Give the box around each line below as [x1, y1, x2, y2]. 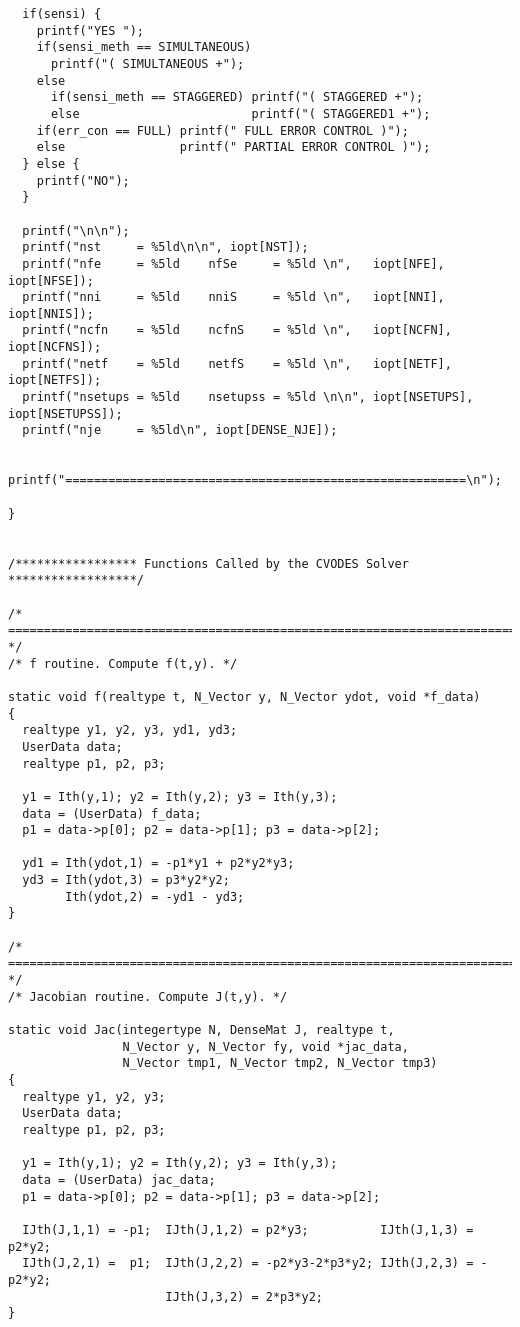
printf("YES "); [36, 23, 145, 38]
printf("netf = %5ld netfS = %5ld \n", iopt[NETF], [22, 356, 452, 371]
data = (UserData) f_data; [22, 806, 202, 821]
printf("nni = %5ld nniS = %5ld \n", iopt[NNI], [22, 290, 445, 305]
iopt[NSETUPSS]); [8, 406, 123, 421]
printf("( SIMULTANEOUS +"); [50, 56, 245, 71]
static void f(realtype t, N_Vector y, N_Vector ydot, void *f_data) [8, 689, 481, 704]
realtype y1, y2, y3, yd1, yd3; [22, 723, 238, 738]
